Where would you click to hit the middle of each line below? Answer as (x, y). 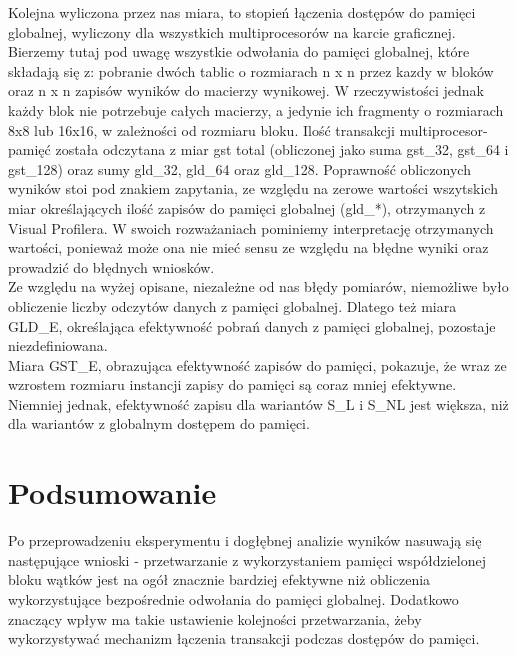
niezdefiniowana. (58, 345)
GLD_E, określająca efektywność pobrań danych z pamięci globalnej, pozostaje (252, 325)
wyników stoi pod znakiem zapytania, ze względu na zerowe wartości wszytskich (253, 188)
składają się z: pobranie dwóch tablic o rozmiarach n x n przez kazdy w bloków (251, 70)
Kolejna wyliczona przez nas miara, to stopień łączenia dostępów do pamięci (242, 12)
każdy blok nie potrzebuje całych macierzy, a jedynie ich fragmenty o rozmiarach (256, 109)
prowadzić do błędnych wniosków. (111, 266)
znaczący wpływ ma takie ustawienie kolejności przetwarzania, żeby (215, 618)
